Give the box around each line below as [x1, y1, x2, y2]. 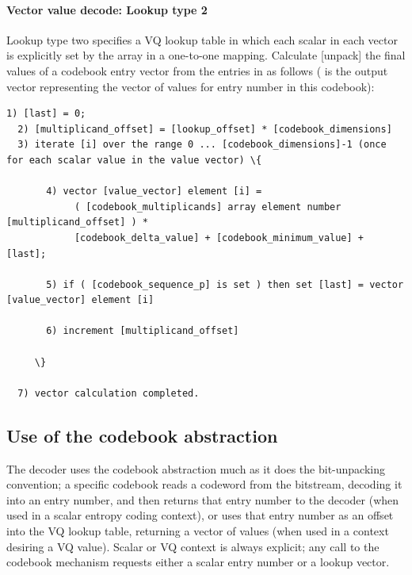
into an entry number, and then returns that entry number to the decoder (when [6, 491, 399, 508]
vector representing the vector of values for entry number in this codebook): [6, 78, 375, 94]
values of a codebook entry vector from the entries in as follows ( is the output [6, 62, 388, 79]
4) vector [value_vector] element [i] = [46, 186, 262, 197]
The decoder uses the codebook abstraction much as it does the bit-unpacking [6, 460, 386, 477]
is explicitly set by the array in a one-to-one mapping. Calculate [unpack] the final [6, 47, 406, 63]
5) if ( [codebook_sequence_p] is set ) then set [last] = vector [46, 278, 404, 290]
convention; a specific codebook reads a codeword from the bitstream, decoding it [6, 476, 402, 493]
